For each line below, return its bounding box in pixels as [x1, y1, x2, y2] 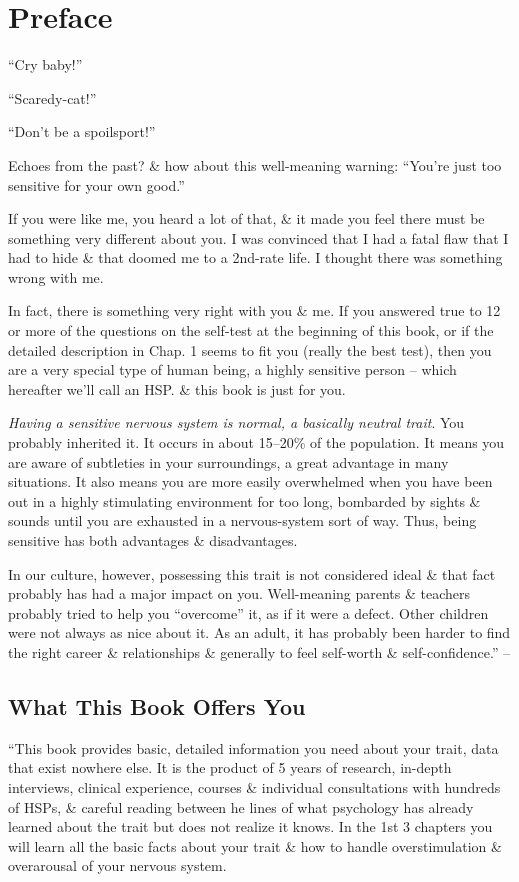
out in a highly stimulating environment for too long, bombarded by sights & [8, 490, 481, 511]
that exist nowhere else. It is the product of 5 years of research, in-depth [8, 757, 452, 778]
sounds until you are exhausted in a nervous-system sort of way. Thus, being [8, 510, 477, 531]
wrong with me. [8, 266, 104, 287]
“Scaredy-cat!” [8, 87, 97, 108]
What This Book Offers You [8, 690, 306, 721]
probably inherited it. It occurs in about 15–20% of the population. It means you [8, 432, 505, 453]
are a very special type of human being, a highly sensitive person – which [8, 359, 457, 380]
